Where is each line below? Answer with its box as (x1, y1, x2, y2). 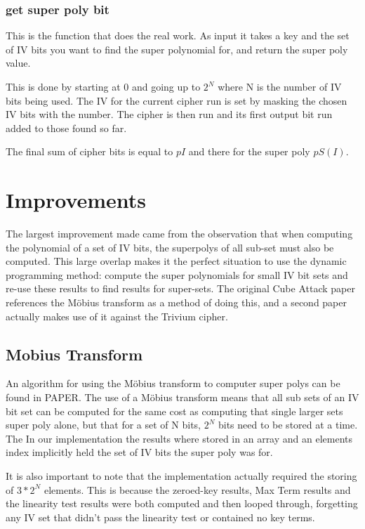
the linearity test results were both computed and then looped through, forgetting (6, 496, 358, 511)
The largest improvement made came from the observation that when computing (6, 226, 353, 241)
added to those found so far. (6, 120, 127, 135)
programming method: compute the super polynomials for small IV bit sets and (6, 267, 348, 282)
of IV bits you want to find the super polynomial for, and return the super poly (6, 41, 348, 56)
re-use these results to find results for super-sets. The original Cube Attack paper (6, 281, 355, 296)
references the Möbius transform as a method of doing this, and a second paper (6, 295, 347, 310)
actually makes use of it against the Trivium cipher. (6, 308, 228, 323)
